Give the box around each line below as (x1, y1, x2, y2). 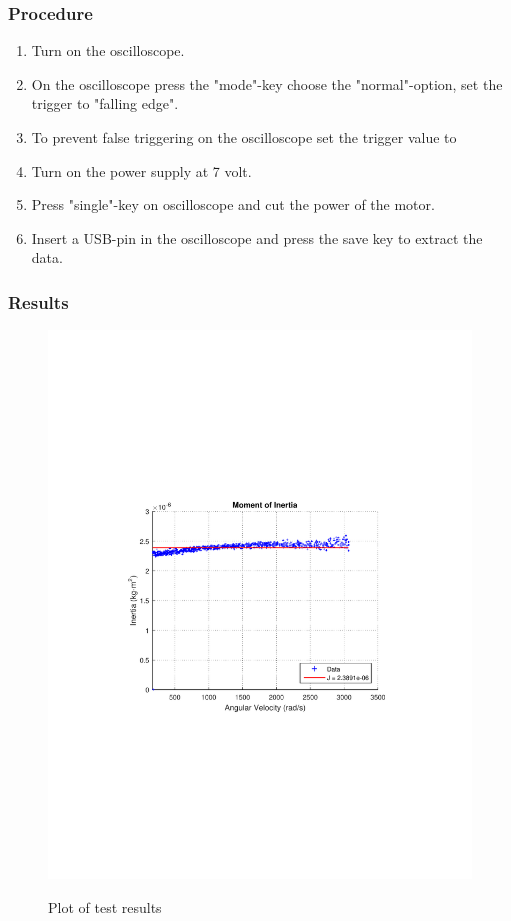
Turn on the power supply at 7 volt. (31, 160, 252, 181)
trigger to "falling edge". (31, 93, 179, 114)
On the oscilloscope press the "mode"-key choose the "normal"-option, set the (31, 73, 503, 94)
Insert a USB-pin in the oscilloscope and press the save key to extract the (31, 227, 483, 248)
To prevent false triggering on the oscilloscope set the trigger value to (31, 127, 457, 147)
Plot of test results (48, 896, 162, 917)
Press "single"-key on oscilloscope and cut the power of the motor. (31, 194, 435, 215)
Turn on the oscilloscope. (31, 40, 185, 61)
